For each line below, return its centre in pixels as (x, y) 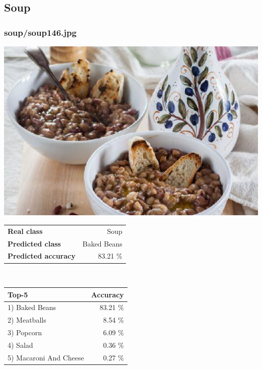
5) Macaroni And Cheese (46, 357)
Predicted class (34, 243)
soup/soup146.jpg (40, 32)
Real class (25, 231)
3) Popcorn (25, 332)
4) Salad (20, 345)
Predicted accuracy (42, 256)
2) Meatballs (27, 320)
